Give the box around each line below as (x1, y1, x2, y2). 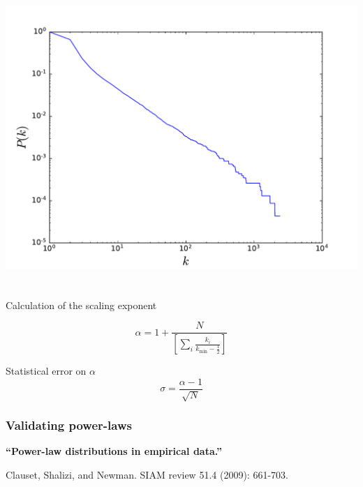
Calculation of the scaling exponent (6, 297, 157, 312)
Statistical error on (6, 364, 87, 378)
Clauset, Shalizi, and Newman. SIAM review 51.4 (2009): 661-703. (6, 467, 288, 481)
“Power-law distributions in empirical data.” (6, 444, 222, 458)
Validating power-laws (6, 416, 132, 433)
